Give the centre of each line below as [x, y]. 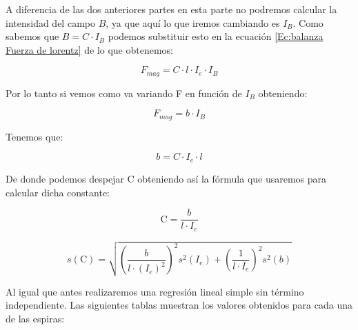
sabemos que [32, 36]
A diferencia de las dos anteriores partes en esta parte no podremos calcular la [171, 9]
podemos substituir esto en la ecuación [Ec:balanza [216, 36]
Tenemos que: [34, 136]
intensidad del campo [50, 22]
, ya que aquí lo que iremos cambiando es [193, 22]
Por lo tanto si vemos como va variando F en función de [124, 93]
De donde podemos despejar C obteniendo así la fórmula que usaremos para [166, 178]
